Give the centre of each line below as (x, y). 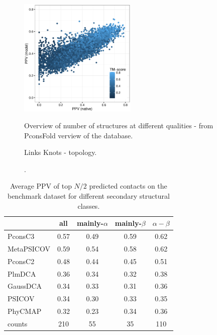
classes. (89, 205)
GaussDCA (25, 286)
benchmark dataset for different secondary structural (88, 196)
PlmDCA (22, 273)
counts (18, 324)
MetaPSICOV (29, 248)
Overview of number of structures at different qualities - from (119, 125)
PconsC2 (21, 261)
